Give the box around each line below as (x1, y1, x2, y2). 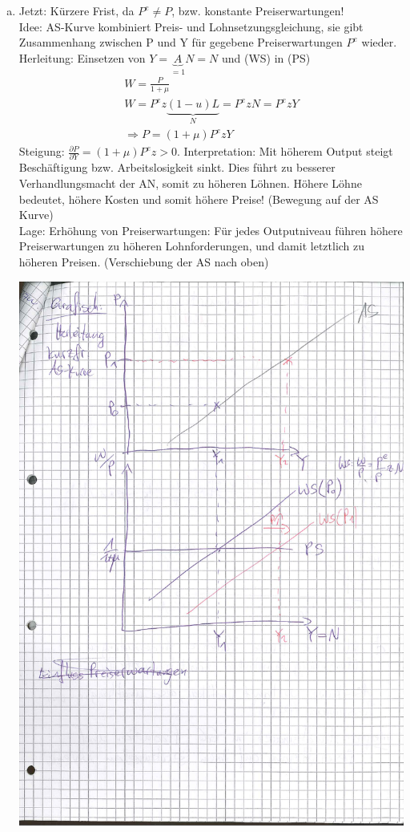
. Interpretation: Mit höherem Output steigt (177, 143, 393, 160)
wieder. (361, 34, 397, 51)
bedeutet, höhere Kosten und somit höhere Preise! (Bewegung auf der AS (18, 190, 379, 207)
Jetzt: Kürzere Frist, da (18, 2, 135, 18)
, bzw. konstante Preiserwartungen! (171, 2, 344, 18)
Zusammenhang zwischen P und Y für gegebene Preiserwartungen (18, 34, 343, 51)
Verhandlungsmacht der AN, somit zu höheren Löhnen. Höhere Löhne (18, 175, 362, 191)
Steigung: (18, 143, 65, 160)
